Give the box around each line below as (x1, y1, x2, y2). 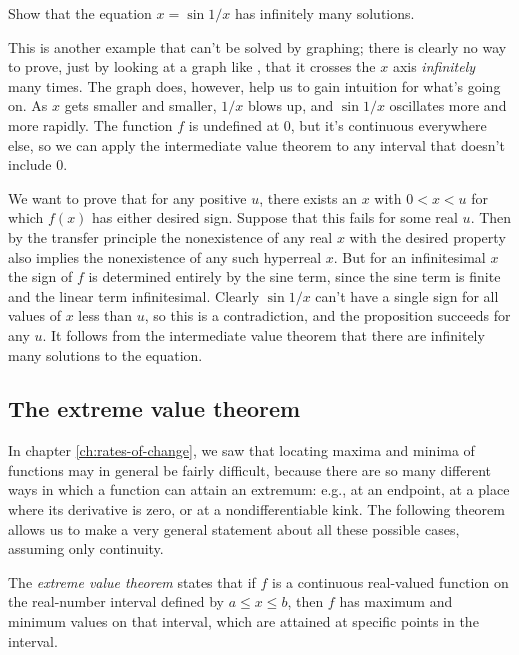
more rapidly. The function (8, 114, 173, 135)
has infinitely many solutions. (234, 3, 415, 23)
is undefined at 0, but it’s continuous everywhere (188, 114, 487, 135)
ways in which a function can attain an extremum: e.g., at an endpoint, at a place (8, 479, 510, 500)
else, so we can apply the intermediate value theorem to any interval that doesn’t (8, 134, 505, 155)
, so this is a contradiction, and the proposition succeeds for (144, 305, 511, 326)
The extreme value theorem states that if (8, 571, 256, 592)
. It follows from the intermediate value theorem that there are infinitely (42, 324, 485, 345)
